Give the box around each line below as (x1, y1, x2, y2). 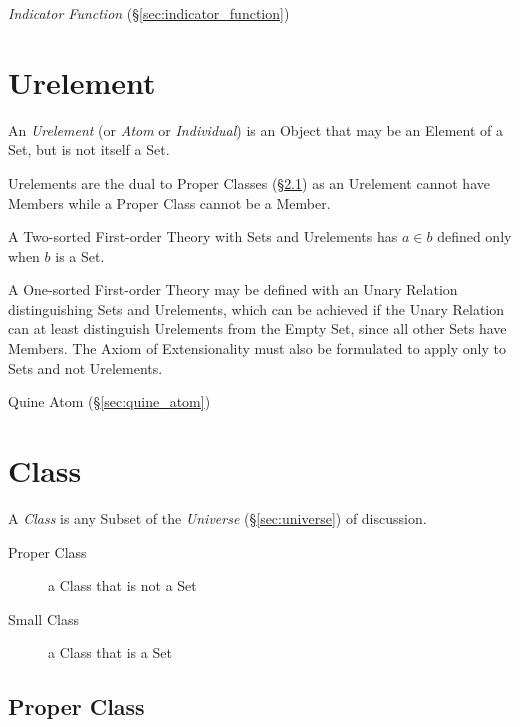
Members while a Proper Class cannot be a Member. (8, 192, 331, 213)
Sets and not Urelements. (8, 357, 163, 378)
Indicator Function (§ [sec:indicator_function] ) (8, 3, 290, 23)
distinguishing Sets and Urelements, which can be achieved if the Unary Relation (8, 298, 505, 319)
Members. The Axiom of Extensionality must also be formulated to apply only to (8, 338, 506, 359)
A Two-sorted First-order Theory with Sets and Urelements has (8, 226, 398, 247)
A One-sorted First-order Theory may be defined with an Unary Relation (8, 279, 458, 300)
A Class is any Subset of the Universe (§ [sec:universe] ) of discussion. (8, 507, 427, 528)
